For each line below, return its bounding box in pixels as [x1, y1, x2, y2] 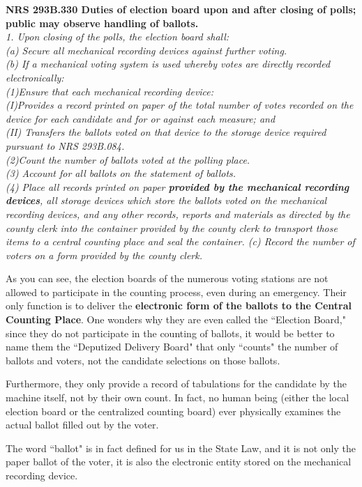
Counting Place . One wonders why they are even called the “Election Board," [6, 312, 346, 327]
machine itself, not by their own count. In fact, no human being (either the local [6, 390, 349, 405]
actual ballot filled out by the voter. [6, 417, 159, 432]
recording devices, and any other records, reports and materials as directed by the [6, 206, 350, 221]
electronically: [6, 70, 64, 84]
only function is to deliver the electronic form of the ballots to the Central [6, 298, 352, 313]
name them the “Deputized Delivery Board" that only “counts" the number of [6, 339, 338, 354]
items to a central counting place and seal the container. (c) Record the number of [6, 234, 355, 249]
